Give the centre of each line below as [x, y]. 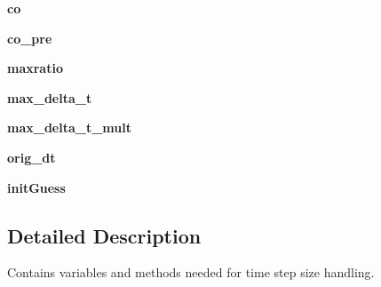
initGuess [36, 187]
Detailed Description [104, 235]
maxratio [35, 68]
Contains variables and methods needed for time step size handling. [191, 272]
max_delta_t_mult [69, 128]
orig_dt [32, 157]
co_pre [30, 38]
